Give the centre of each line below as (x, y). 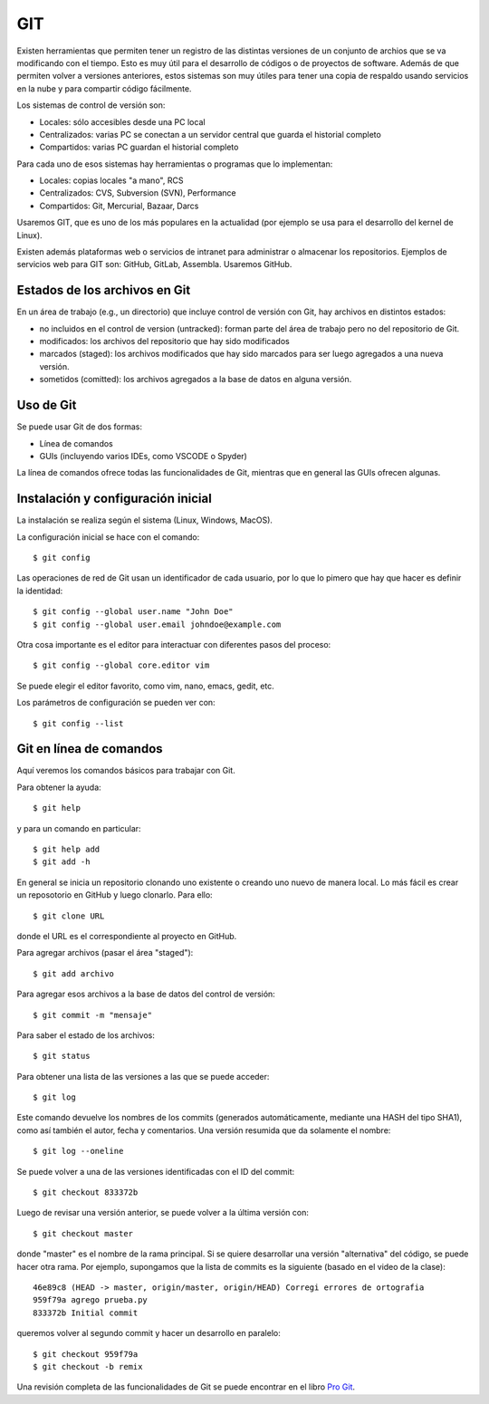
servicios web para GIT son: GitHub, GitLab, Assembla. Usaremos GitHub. (154, 264)
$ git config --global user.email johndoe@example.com (157, 624)
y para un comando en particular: (79, 828)
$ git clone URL (69, 916)
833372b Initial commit (86, 1313)
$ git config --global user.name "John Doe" (134, 612)
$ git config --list (78, 723)
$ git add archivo (74, 973)
